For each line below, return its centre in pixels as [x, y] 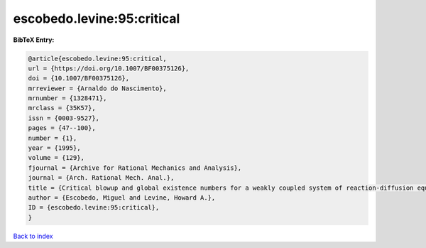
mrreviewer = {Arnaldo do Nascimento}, [97, 88]
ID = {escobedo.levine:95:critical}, [94, 207]
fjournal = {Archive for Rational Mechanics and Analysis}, [135, 168]
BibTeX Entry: [34, 40]
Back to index [33, 236]
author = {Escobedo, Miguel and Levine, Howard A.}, [122, 198]
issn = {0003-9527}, [64, 118]
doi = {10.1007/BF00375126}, [79, 79]
